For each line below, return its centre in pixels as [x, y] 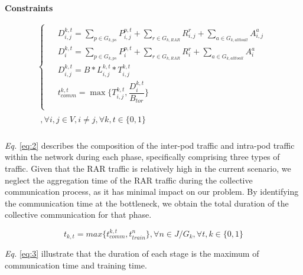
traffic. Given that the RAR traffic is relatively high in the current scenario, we [148, 168]
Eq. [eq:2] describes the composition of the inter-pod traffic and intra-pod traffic [150, 145]
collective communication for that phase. [78, 215]
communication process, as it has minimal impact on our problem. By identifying [152, 191]
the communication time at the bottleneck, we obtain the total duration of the [147, 203]
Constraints [29, 8]
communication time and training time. [76, 265]
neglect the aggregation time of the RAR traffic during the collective [129, 180]
